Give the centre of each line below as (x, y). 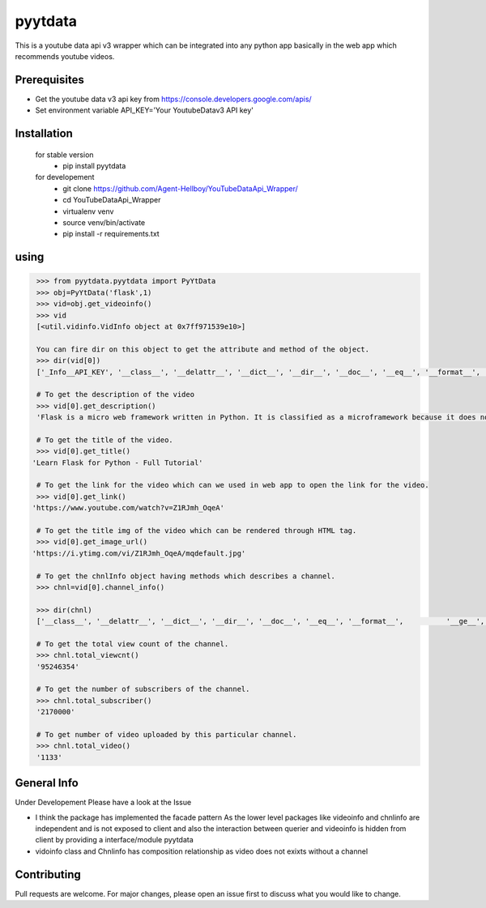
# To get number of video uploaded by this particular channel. (167, 734)
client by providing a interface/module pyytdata (114, 840)
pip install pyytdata (94, 166)
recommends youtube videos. (65, 56)
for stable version (64, 155)
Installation (44, 134)
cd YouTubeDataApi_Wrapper (112, 200)
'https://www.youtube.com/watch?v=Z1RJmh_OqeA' (128, 508)
